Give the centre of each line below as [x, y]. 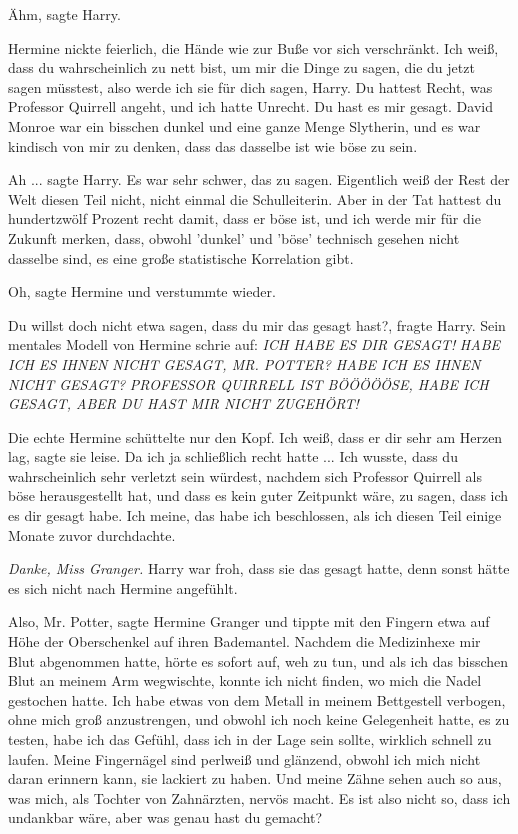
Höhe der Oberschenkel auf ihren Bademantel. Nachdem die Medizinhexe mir [244, 641]
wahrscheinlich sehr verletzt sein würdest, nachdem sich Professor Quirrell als [245, 475]
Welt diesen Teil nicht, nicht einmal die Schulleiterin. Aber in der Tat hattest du [255, 198]
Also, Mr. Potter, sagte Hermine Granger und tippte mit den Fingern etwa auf [249, 621]
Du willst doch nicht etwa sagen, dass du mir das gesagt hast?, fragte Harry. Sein [257, 324]
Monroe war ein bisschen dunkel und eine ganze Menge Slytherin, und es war [244, 125]
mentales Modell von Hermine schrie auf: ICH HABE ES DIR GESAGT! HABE [254, 344]
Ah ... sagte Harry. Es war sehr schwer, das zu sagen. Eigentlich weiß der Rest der [259, 179]
